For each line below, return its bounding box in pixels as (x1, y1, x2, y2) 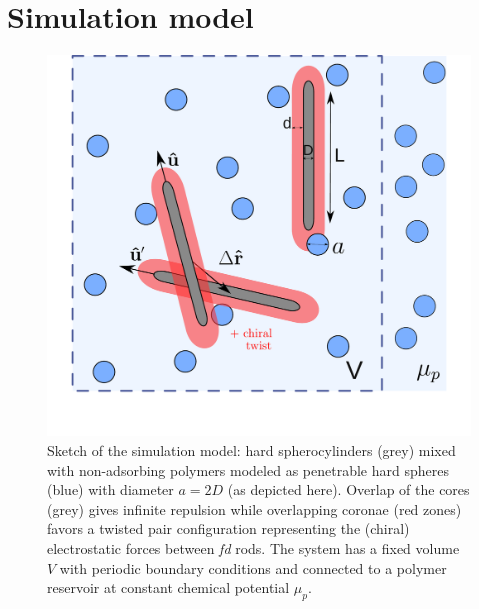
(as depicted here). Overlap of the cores (227, 479, 470, 500)
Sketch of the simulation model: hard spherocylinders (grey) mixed (47, 440, 456, 461)
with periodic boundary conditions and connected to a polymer (59, 557, 447, 578)
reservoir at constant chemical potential (47, 577, 290, 598)
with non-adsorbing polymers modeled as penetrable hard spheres (47, 459, 449, 480)
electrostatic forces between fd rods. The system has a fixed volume (47, 538, 460, 559)
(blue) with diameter (47, 479, 174, 500)
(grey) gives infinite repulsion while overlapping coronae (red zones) (47, 498, 462, 519)
